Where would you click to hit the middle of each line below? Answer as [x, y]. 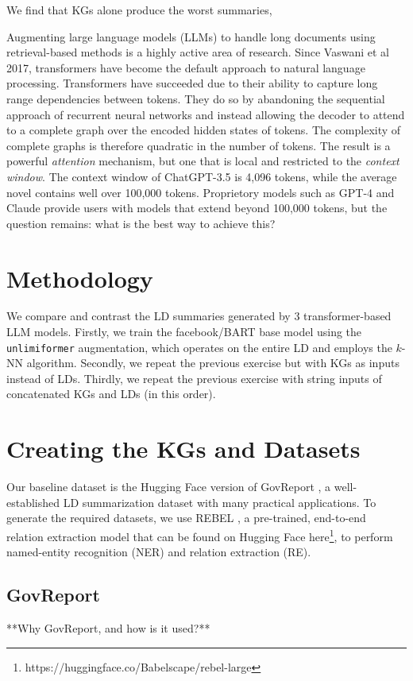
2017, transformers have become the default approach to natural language [186, 67]
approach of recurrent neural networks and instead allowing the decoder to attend [206, 114]
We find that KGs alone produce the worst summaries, [139, 10]
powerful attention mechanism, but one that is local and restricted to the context [203, 161]
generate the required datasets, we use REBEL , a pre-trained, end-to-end [186, 518]
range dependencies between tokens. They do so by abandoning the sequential [196, 98]
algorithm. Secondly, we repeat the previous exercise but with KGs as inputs [213, 363]
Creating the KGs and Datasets [183, 449]
